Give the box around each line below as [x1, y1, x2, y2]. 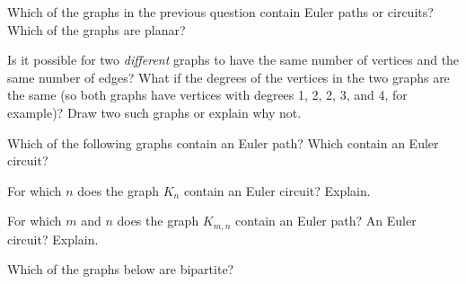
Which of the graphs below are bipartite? [7, 260, 234, 279]
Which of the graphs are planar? [7, 20, 186, 39]
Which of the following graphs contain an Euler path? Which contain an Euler [7, 133, 439, 152]
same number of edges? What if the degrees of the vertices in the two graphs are [7, 67, 450, 86]
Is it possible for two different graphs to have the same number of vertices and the [7, 50, 460, 69]
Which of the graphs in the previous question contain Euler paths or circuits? [7, 3, 434, 21]
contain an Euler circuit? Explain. [183, 181, 371, 200]
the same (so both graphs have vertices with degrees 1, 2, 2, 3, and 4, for [7, 85, 408, 104]
